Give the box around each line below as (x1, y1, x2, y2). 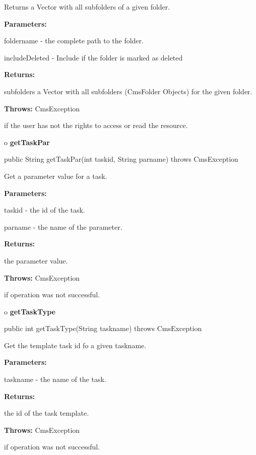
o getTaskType (4, 306, 55, 316)
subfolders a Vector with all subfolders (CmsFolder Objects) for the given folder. (4, 86, 252, 96)
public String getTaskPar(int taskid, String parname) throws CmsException (4, 154, 238, 164)
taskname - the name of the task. (4, 374, 106, 384)
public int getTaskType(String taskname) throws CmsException (4, 323, 202, 334)
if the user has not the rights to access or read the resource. (4, 120, 188, 131)
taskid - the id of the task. (4, 205, 85, 215)
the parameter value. (4, 255, 68, 266)
